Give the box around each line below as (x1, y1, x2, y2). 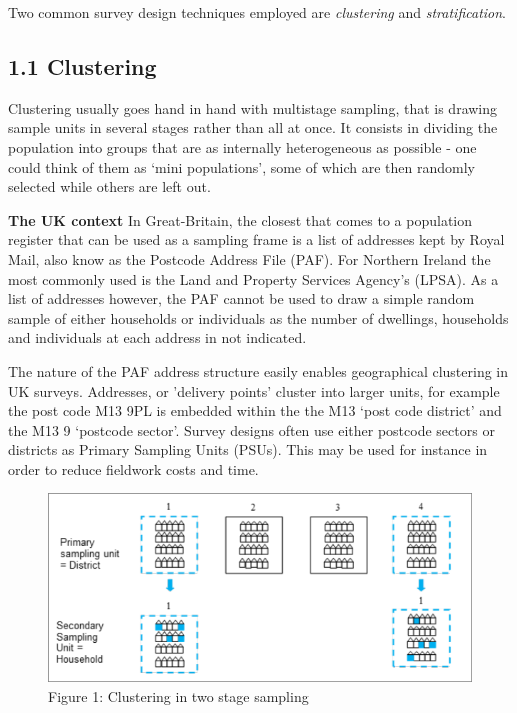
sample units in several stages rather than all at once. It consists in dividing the (8, 117, 498, 138)
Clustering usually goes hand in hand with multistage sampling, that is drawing (8, 97, 498, 118)
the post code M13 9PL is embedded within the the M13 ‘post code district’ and (8, 400, 502, 421)
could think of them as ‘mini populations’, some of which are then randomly (8, 156, 476, 177)
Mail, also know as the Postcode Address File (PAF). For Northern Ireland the (8, 248, 491, 269)
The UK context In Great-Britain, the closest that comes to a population (8, 209, 472, 230)
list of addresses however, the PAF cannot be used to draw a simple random (8, 288, 475, 309)
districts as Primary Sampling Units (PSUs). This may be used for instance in (8, 439, 488, 460)
